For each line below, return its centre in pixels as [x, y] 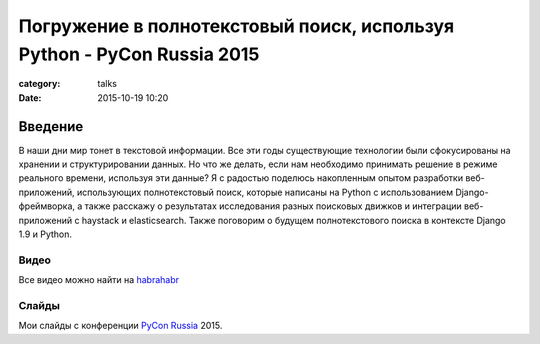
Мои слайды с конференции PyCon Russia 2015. [120, 326]
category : [39, 84]
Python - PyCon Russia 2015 [139, 54]
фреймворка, [46, 206]
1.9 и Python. [45, 234]
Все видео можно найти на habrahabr [99, 280]
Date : [30, 97]
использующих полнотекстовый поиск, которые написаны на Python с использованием [265, 192]
